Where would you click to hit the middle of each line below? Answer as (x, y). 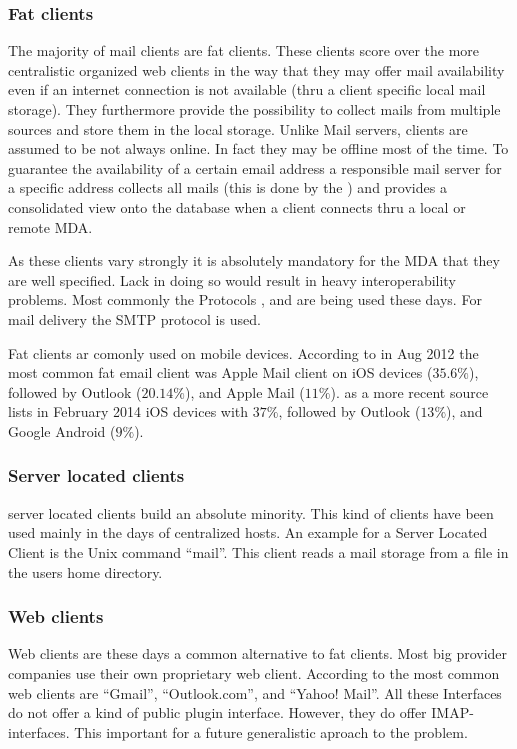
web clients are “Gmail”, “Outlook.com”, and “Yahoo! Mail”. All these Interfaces (255, 692)
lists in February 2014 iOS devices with (128, 411)
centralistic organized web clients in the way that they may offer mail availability (256, 69)
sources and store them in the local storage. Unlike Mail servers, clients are (238, 128)
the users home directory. (85, 571)
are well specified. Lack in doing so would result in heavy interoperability (232, 279)
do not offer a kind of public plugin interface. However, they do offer (217, 712)
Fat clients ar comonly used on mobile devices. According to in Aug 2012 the (243, 352)
